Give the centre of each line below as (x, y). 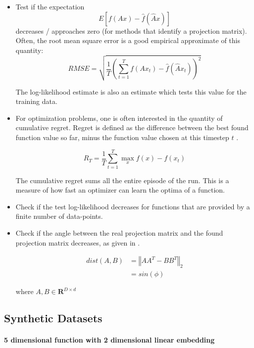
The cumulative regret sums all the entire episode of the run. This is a (122, 180)
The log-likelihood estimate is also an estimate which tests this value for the (131, 91)
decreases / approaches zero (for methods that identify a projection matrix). (131, 30)
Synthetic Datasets (53, 318)
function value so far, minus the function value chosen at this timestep (122, 137)
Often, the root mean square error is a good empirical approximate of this (128, 40)
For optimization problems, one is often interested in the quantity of (119, 118)
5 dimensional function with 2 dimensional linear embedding (109, 340)
